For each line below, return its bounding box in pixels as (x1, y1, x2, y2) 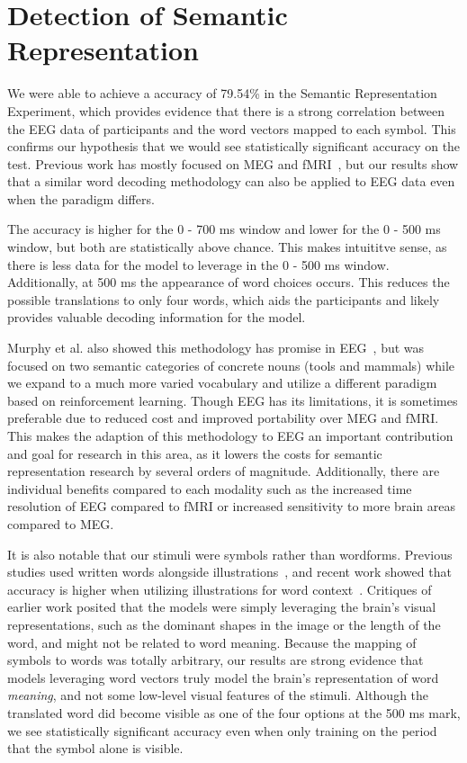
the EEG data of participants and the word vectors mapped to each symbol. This (7, 119, 456, 138)
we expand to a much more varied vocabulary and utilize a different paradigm (7, 373, 437, 392)
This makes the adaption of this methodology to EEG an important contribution (7, 426, 454, 444)
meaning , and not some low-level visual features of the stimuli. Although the (7, 686, 429, 705)
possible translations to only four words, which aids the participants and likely (7, 290, 440, 309)
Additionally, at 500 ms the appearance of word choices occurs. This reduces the (7, 273, 450, 292)
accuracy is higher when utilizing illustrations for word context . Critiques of (7, 579, 432, 598)
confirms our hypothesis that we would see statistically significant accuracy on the (7, 137, 461, 156)
